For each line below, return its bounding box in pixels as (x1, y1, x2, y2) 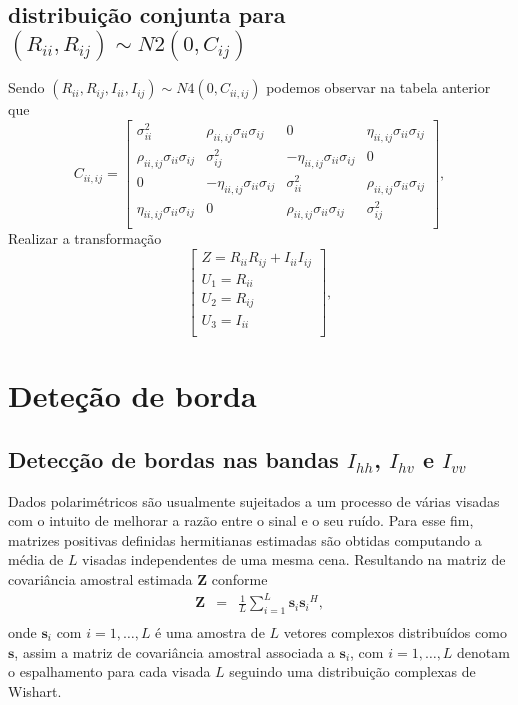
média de (8, 549, 64, 570)
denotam (457, 641, 510, 662)
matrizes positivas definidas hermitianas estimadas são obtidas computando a (8, 529, 482, 550)
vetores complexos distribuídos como (283, 621, 507, 642)
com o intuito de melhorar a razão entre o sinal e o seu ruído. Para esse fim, (8, 510, 474, 531)
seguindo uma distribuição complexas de (229, 661, 476, 682)
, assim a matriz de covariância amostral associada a (14, 641, 335, 662)
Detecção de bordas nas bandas (8, 443, 339, 474)
